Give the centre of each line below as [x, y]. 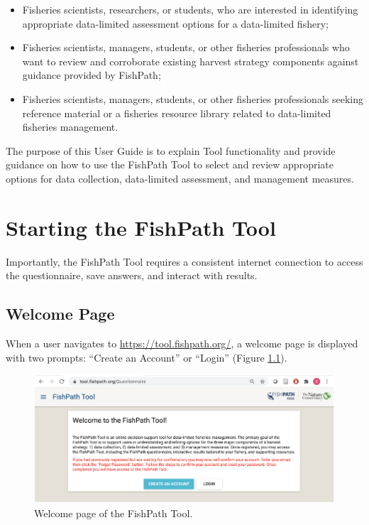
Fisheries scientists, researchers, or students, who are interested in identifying [190, 9]
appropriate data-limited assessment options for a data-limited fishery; [175, 23]
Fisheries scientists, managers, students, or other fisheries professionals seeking [193, 98]
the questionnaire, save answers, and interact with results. [132, 275]
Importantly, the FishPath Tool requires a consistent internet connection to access [184, 261]
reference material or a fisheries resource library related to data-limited [177, 113]
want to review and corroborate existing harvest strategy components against [191, 61]
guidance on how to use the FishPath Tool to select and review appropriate [170, 164]
